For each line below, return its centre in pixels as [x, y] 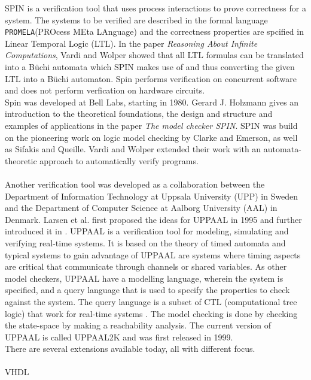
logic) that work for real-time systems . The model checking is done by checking [151, 313]
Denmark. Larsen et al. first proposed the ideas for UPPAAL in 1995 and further [153, 219]
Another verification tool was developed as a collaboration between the [135, 184]
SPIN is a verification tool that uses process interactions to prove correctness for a [155, 8]
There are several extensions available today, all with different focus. [130, 349]
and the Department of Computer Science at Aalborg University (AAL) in [141, 208]
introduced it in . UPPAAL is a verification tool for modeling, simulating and [147, 231]
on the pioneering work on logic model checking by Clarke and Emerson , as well [151, 137]
